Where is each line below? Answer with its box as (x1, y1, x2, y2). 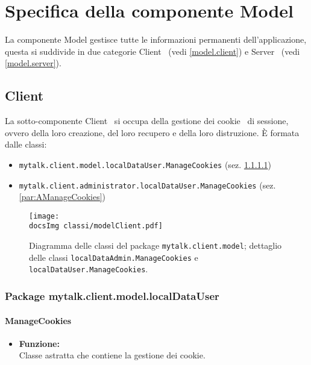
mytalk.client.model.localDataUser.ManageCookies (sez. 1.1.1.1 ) (19, 158, 272, 170)
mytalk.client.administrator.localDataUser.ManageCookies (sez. (19, 178, 276, 191)
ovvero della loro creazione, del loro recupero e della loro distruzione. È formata (5, 126, 300, 139)
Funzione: (19, 337, 60, 349)
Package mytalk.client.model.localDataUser (5, 289, 219, 303)
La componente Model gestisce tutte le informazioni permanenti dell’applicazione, (5, 33, 307, 46)
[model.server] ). (5, 57, 61, 69)
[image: (29, 211, 60, 220)
